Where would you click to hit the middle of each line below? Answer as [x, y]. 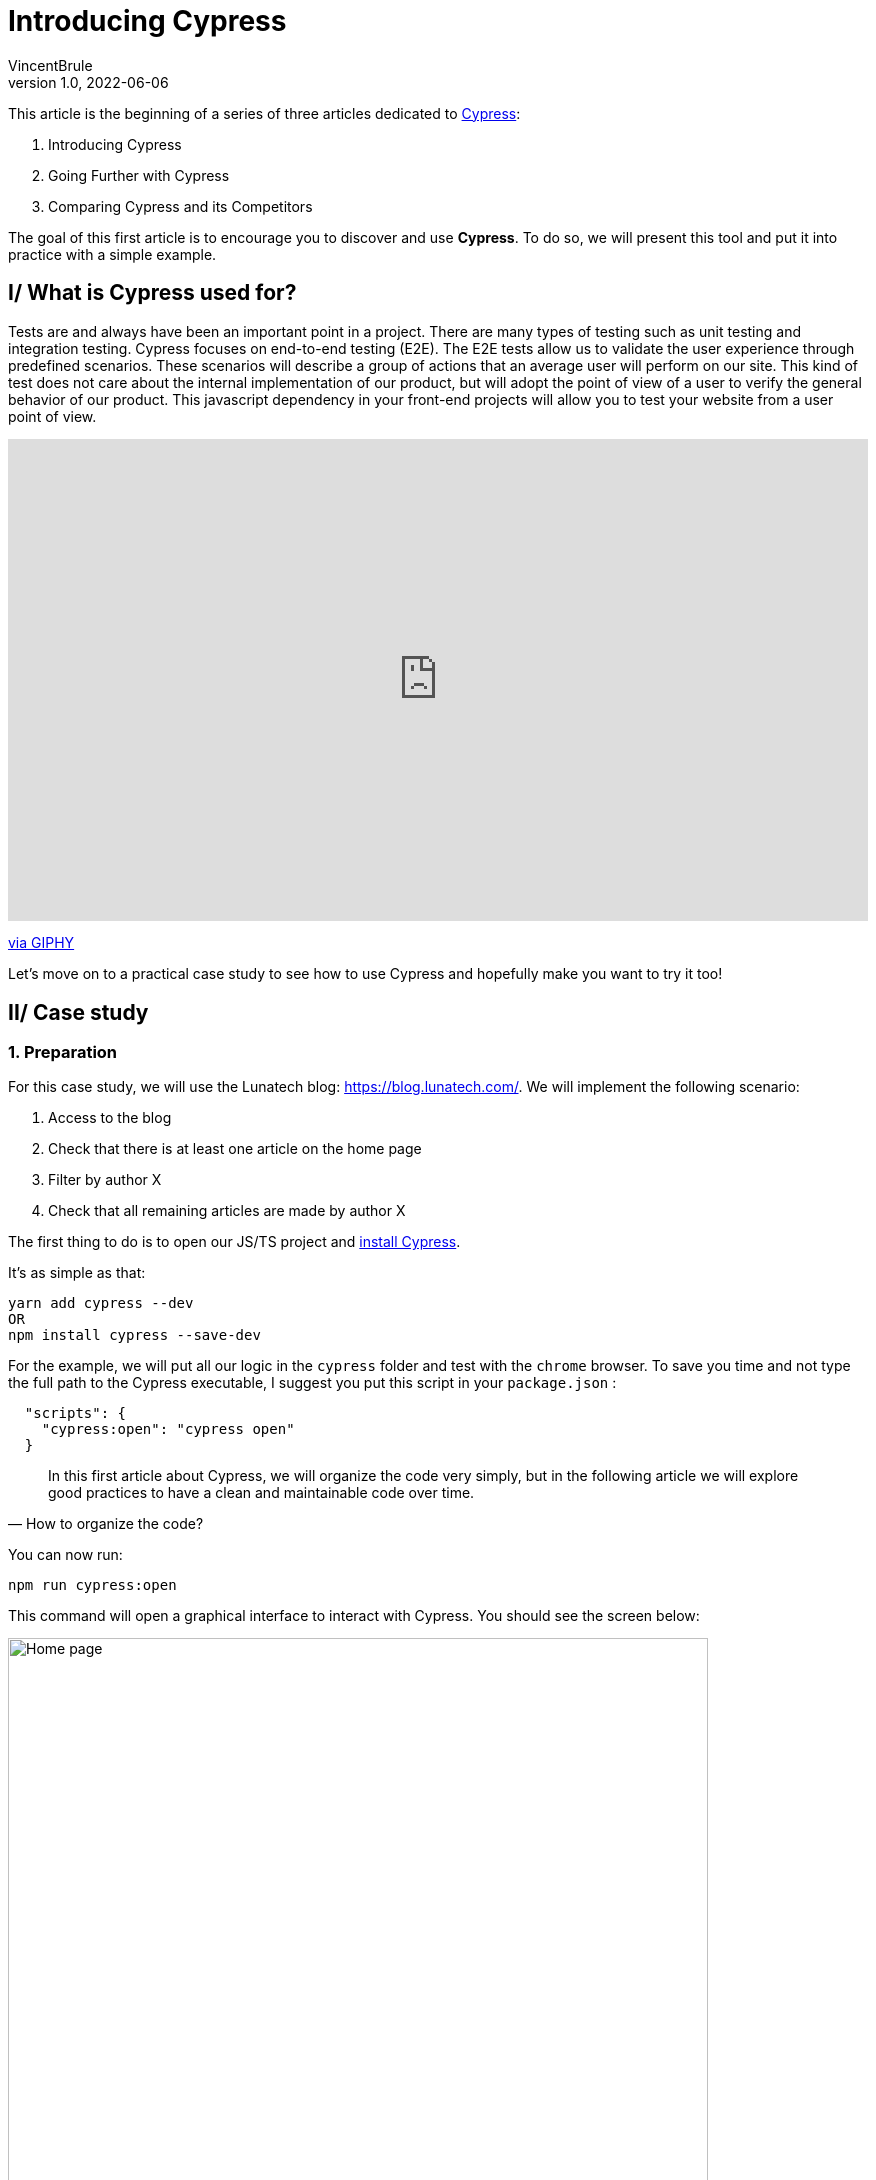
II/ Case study [78, 1012]
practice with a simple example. [112, 254]
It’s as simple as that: [77, 1273]
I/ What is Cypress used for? [152, 293]
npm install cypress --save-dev [134, 1335]
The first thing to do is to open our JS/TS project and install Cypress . [234, 1242]
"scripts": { [75, 1413]
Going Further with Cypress [139, 175]
